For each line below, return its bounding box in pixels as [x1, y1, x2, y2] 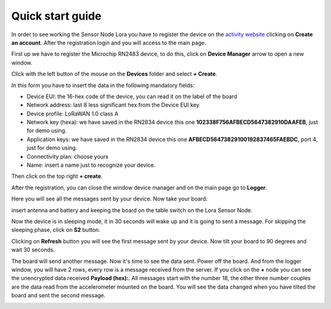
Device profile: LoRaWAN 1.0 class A [26, 110, 119, 117]
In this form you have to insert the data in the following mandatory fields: [11, 82, 195, 89]
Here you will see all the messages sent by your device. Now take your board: [11, 195, 208, 202]
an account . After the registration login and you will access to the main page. [11, 39, 207, 46]
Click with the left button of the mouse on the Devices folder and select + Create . [11, 71, 218, 78]
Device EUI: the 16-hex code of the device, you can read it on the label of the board [26, 93, 237, 100]
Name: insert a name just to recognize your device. [26, 161, 156, 169]
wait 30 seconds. [11, 246, 55, 254]
